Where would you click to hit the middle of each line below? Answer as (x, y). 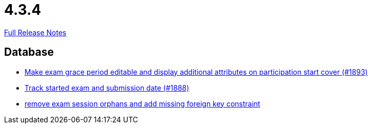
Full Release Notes (35, 32)
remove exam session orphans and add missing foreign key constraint (143, 103)
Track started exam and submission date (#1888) (107, 88)
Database (29, 52)
